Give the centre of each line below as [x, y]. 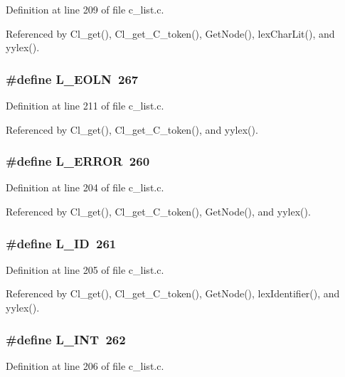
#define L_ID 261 [61, 243]
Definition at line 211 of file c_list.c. [85, 105]
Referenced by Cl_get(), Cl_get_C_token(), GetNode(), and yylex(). [158, 211]
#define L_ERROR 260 [78, 161]
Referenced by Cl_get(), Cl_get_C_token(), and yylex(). [132, 129]
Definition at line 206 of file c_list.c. [85, 365]
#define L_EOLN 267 [72, 79]
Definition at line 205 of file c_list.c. [85, 269]
